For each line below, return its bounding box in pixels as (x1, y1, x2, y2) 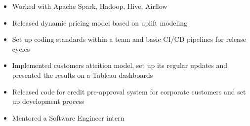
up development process (12, 96, 84, 106)
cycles (12, 43, 30, 54)
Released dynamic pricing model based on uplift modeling (12, 17, 188, 28)
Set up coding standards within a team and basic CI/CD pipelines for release (12, 34, 246, 44)
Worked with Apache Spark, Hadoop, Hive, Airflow (12, 1, 167, 11)
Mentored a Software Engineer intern (12, 112, 125, 123)
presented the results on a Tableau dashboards (12, 69, 153, 80)
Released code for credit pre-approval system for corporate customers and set (12, 86, 246, 96)
